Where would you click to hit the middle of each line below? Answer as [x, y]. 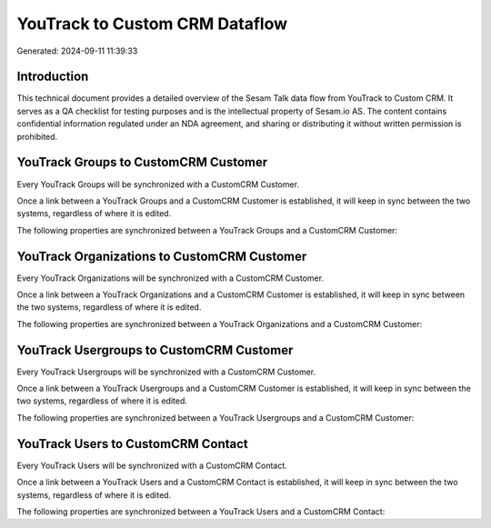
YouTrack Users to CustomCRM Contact [133, 444]
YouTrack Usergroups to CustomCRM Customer [155, 350]
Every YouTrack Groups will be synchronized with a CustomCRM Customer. [158, 184]
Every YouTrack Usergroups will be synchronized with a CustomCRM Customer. [166, 372]
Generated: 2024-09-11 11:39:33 [77, 51]
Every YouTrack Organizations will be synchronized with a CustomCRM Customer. [170, 278]
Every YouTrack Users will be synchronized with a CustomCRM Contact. [152, 465]
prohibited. [37, 136]
